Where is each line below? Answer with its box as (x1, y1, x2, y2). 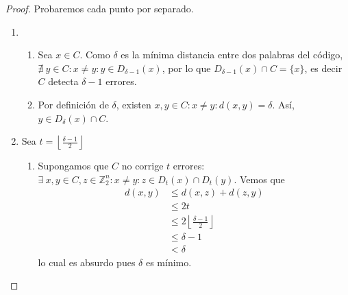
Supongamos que (38, 158, 109, 173)
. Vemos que (234, 172, 285, 186)
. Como (79, 47, 110, 62)
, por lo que (162, 60, 211, 75)
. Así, (272, 97, 295, 111)
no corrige (121, 158, 164, 173)
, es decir (304, 60, 343, 75)
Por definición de (38, 97, 109, 111)
